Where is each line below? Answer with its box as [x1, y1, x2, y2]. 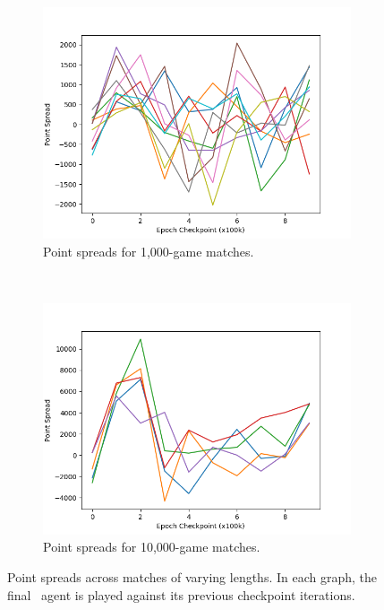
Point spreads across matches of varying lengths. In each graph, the [7, 567, 378, 586]
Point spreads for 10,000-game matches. [43, 537, 260, 556]
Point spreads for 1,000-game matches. [43, 241, 254, 260]
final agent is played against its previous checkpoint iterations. [7, 585, 355, 604]
